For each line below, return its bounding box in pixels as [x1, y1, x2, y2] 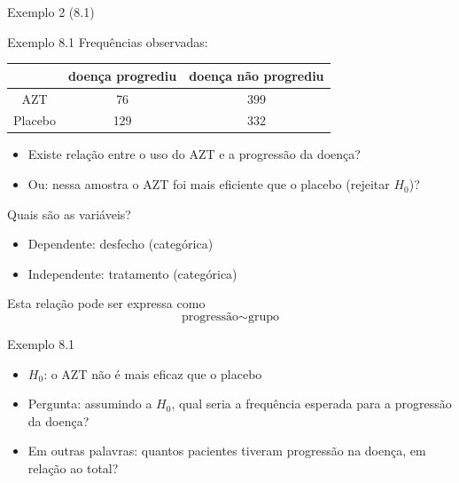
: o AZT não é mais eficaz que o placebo [43, 364, 262, 383]
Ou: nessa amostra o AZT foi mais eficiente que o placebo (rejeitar [27, 175, 390, 194]
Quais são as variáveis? [7, 204, 131, 223]
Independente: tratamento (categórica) [27, 264, 237, 282]
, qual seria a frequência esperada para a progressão [171, 394, 452, 413]
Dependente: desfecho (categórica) [27, 234, 214, 253]
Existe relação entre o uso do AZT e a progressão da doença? [27, 145, 361, 163]
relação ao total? [27, 459, 119, 477]
